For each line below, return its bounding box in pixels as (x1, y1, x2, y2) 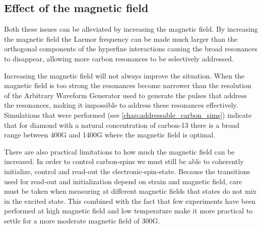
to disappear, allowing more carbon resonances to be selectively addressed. (4, 53, 234, 63)
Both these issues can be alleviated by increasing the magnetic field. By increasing (4, 24, 258, 34)
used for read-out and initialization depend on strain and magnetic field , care (4, 176, 242, 186)
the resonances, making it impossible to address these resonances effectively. (4, 100, 238, 110)
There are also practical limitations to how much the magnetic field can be (4, 146, 235, 157)
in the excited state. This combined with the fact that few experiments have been (4, 195, 256, 206)
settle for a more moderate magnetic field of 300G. (4, 215, 160, 225)
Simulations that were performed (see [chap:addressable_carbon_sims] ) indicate (4, 109, 252, 120)
